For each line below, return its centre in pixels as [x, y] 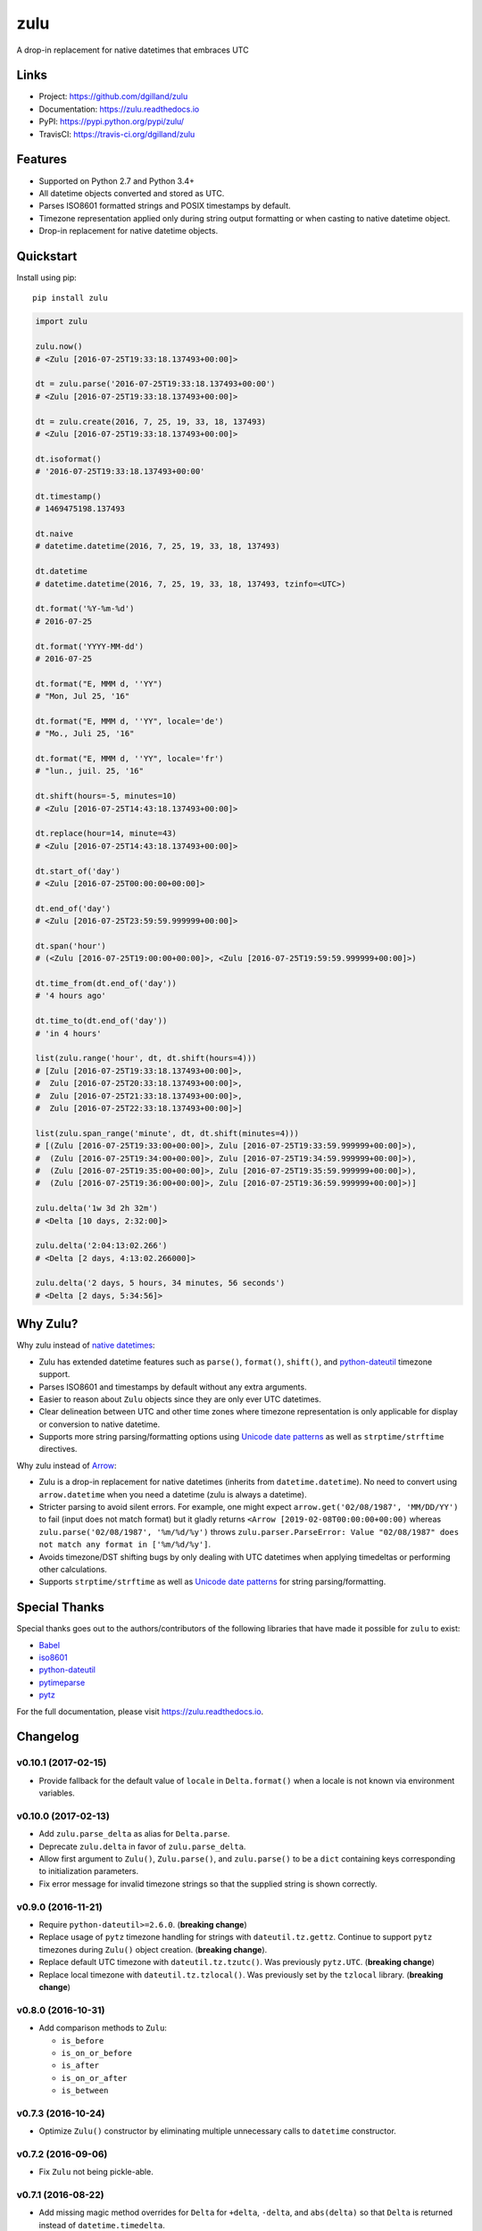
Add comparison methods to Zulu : [103, 2028]
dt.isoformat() [68, 459]
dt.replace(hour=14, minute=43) [106, 834]
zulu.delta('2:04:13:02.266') [101, 1246]
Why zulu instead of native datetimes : [86, 1345]
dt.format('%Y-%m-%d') [85, 609]
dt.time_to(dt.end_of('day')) [101, 1021]
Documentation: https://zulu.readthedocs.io [119, 109]
